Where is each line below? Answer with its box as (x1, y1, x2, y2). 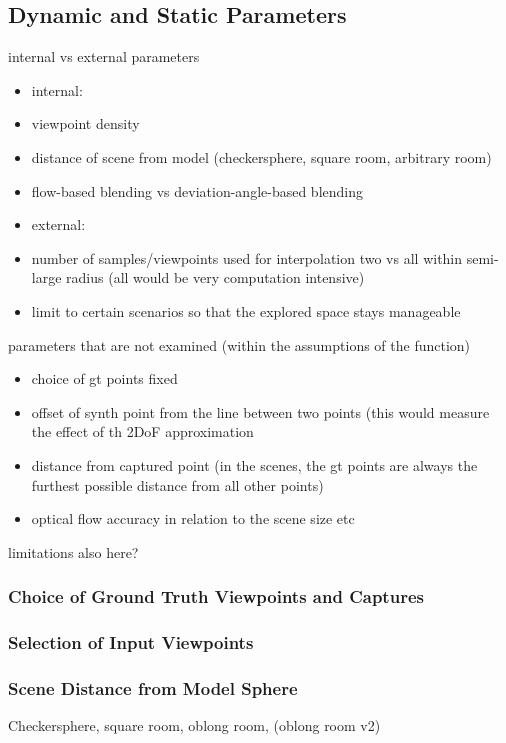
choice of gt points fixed (31, 368, 178, 389)
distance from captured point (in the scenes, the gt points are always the (31, 454, 478, 475)
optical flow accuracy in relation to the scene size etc (31, 508, 355, 529)
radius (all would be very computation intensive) (66, 267, 365, 288)
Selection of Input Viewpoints (8, 630, 254, 655)
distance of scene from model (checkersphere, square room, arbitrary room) (31, 146, 492, 167)
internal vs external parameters (8, 46, 200, 67)
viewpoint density (31, 113, 140, 134)
